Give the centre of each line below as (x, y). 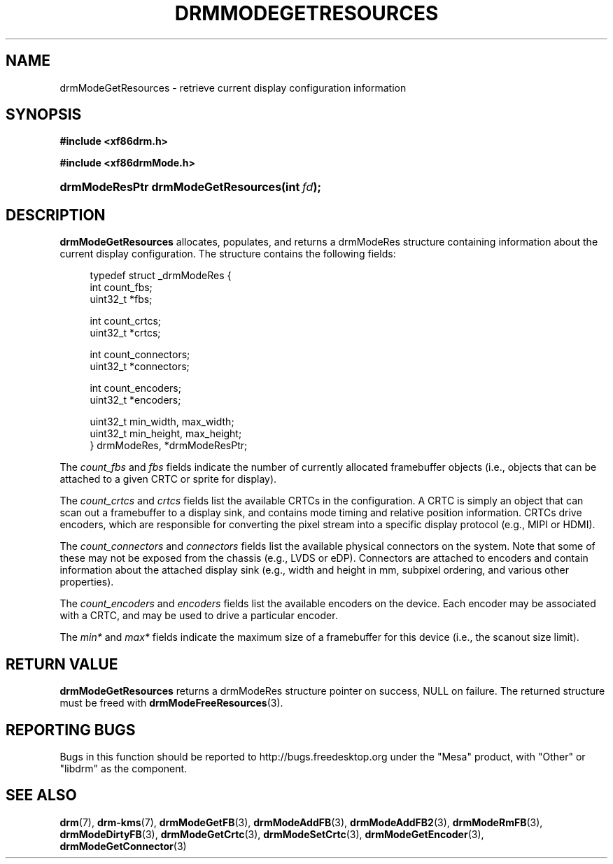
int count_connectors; (140, 355)
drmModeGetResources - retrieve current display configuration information (233, 87)
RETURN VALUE (62, 664)
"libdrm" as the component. (124, 768)
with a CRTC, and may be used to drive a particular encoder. (199, 616)
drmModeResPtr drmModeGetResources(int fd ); (190, 187)
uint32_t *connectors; (140, 367)
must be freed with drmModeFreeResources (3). (171, 703)
